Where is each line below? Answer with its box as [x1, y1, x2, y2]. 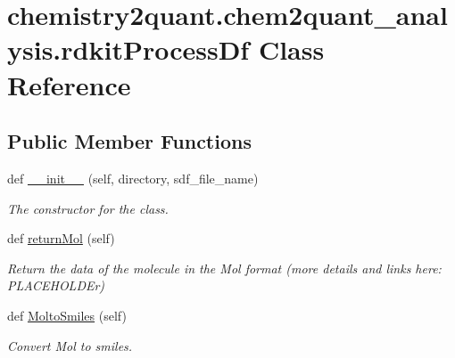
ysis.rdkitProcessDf [7, 31, 250, 68]
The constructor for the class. [7, 199, 169, 217]
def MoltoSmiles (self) [7, 305, 127, 324]
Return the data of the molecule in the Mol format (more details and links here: [7, 258, 442, 277]
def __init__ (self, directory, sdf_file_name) [7, 168, 259, 187]
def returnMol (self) [7, 229, 115, 248]
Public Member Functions [7, 127, 252, 155]
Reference [7, 66, 131, 102]
